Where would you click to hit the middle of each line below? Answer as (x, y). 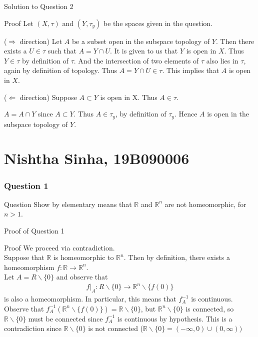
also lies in (222, 60)
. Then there (235, 41)
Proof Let (19, 23)
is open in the (228, 114)
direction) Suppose (48, 97)
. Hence (186, 114)
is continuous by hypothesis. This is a (175, 318)
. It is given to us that (144, 51)
